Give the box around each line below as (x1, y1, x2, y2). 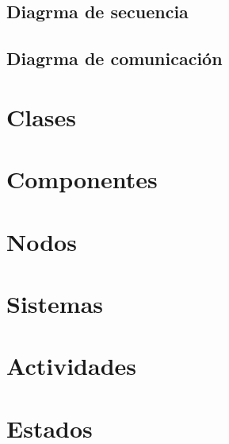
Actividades (6, 349, 137, 382)
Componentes (6, 163, 158, 195)
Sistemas (6, 287, 103, 319)
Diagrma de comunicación (6, 46, 223, 71)
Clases (6, 100, 77, 133)
